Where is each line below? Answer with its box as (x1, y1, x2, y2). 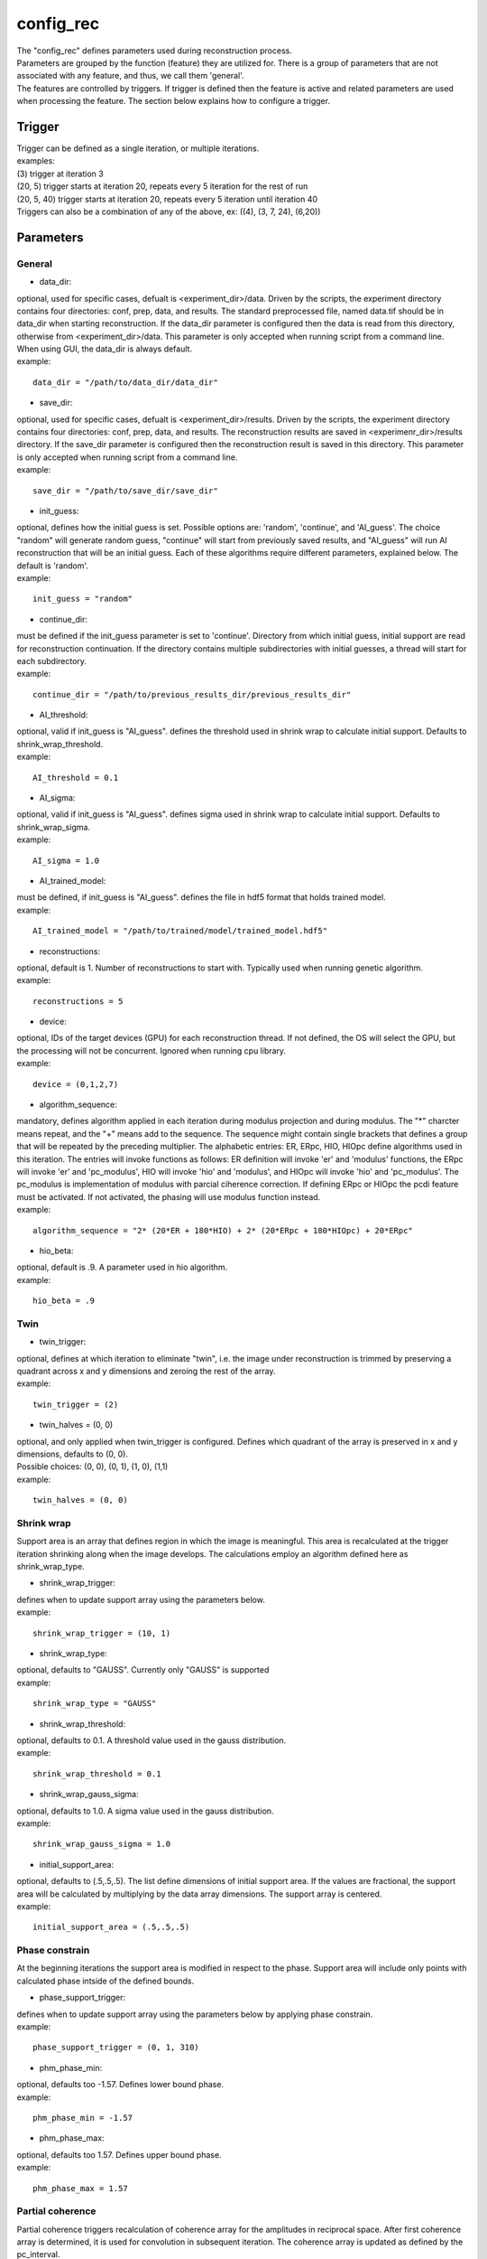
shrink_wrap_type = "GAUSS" (32, 1699, 157, 1709)
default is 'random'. (16, 560, 89, 571)
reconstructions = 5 (32, 996, 124, 1007)
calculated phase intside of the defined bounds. (16, 1975, 195, 1986)
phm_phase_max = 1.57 (32, 2183, 128, 2193)
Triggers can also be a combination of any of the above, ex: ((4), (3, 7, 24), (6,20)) (16, 206, 321, 217)
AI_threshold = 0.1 (32, 773, 119, 783)
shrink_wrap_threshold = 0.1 (32, 1768, 161, 1779)
